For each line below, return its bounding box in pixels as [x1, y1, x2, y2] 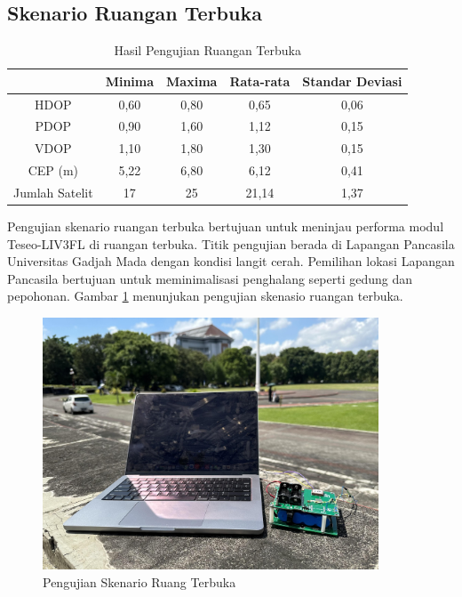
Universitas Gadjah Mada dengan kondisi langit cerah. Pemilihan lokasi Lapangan [7, 252, 455, 270]
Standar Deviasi [302, 71, 402, 90]
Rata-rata [229, 71, 291, 90]
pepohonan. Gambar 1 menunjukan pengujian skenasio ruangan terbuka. [7, 286, 403, 305]
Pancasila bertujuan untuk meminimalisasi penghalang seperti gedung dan [7, 269, 413, 287]
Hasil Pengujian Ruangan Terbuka [114, 41, 301, 60]
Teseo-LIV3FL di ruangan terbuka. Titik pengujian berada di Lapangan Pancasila [7, 234, 455, 253]
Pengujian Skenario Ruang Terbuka [43, 572, 236, 591]
